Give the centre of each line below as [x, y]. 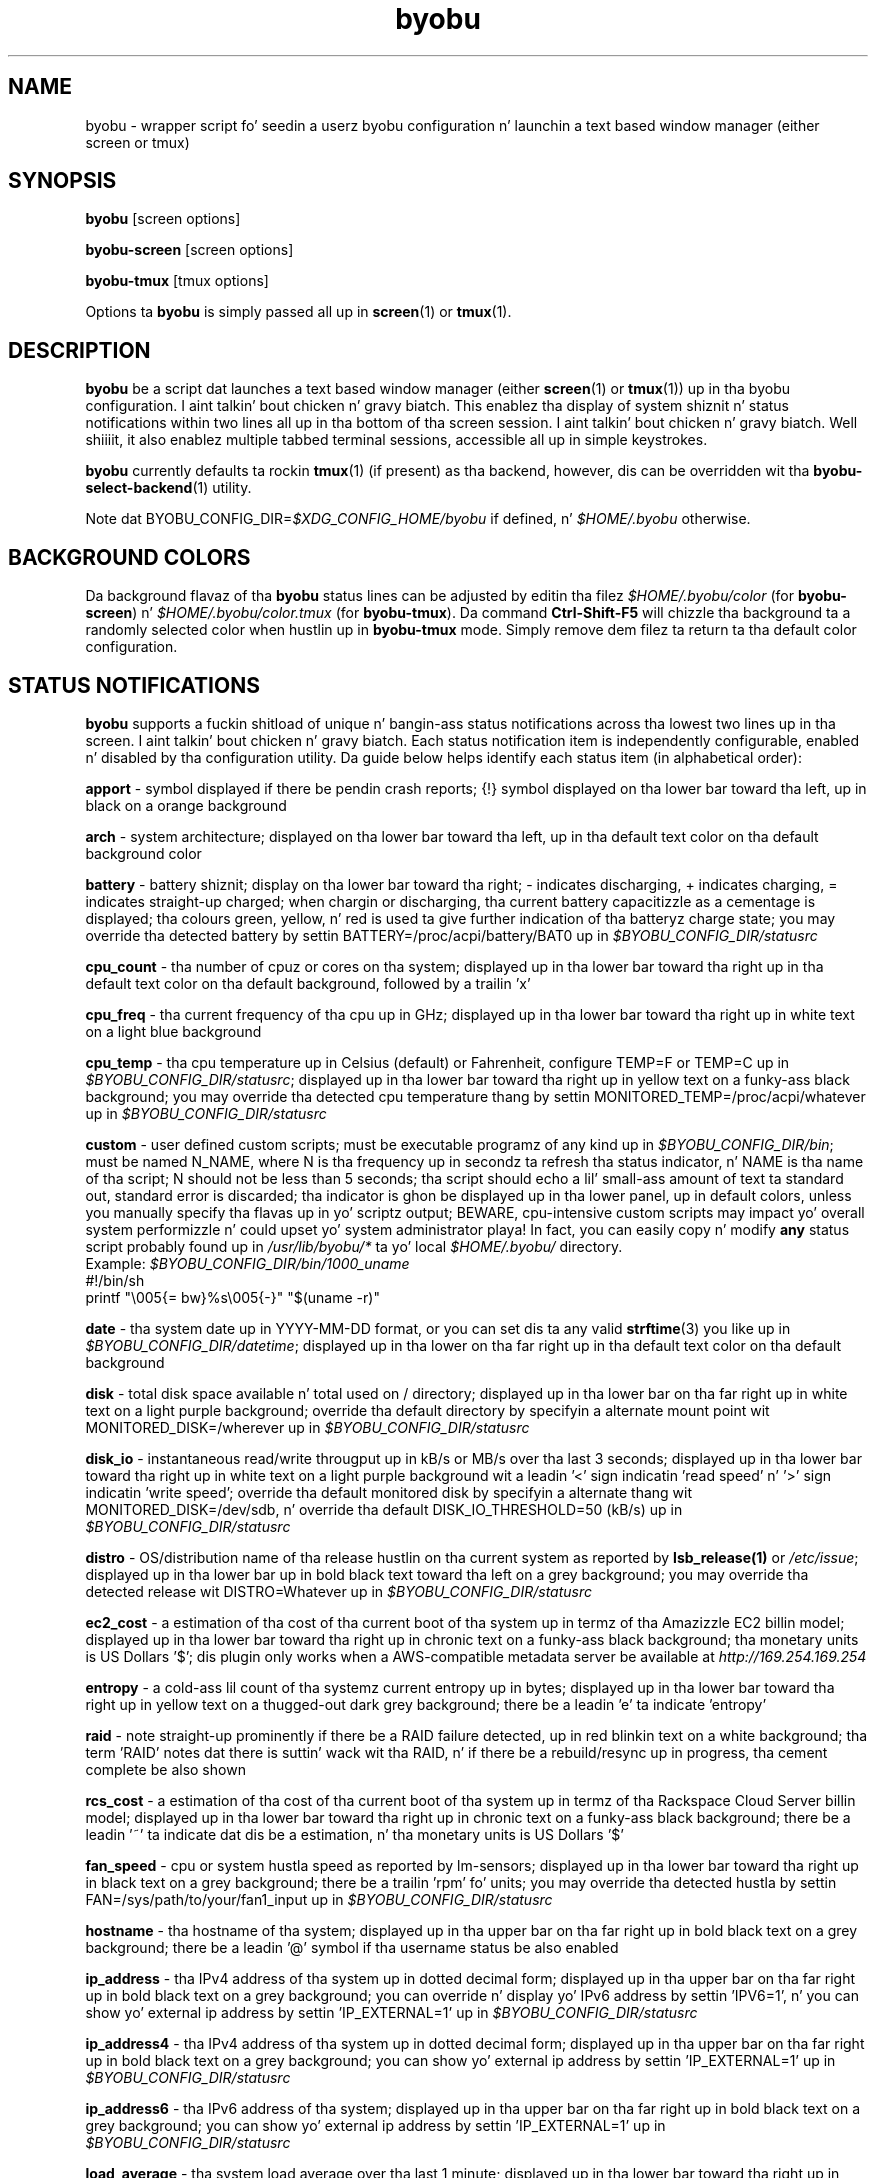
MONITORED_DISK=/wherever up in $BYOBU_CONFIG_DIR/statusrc [307, 1427]
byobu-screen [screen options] [189, 250]
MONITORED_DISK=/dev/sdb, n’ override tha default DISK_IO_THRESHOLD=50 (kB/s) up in [384, 1509]
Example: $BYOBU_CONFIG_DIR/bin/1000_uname [247, 1263]
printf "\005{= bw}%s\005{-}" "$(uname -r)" [232, 1297]
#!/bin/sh [115, 1280]
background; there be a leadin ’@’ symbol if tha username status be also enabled [352, 1947]
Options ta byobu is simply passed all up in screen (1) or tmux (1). [298, 312]
